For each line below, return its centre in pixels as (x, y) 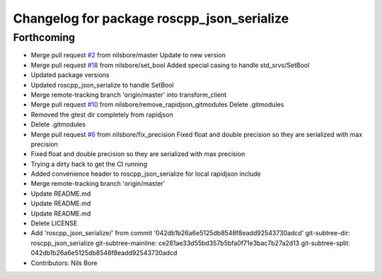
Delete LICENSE (54, 223)
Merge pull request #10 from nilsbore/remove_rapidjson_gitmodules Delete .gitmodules (157, 105)
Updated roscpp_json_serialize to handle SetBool (102, 85)
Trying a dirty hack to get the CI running (89, 164)
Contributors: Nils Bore (64, 263)
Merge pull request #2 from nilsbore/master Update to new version (128, 55)
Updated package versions (70, 75)
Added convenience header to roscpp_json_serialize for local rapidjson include (146, 174)
